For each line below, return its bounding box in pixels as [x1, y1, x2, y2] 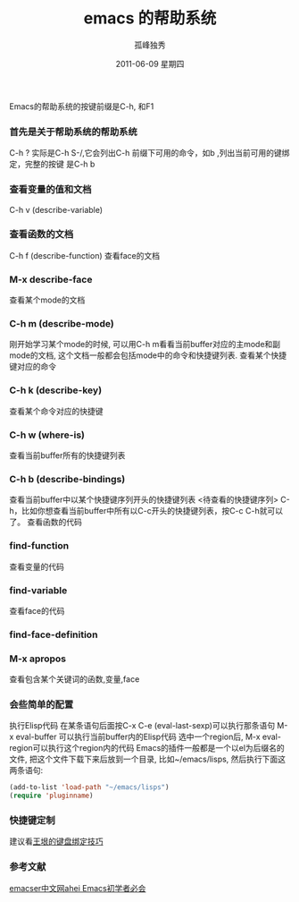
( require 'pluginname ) [9, 791, 94, 801]
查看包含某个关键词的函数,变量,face [9, 674, 140, 685]
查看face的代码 [9, 605, 65, 616]
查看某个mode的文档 [9, 294, 86, 305]
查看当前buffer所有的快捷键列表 [9, 450, 126, 461]
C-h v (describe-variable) [9, 204, 104, 215]
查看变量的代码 [9, 561, 64, 572]
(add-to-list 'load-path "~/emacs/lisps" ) [9, 783, 170, 792]
